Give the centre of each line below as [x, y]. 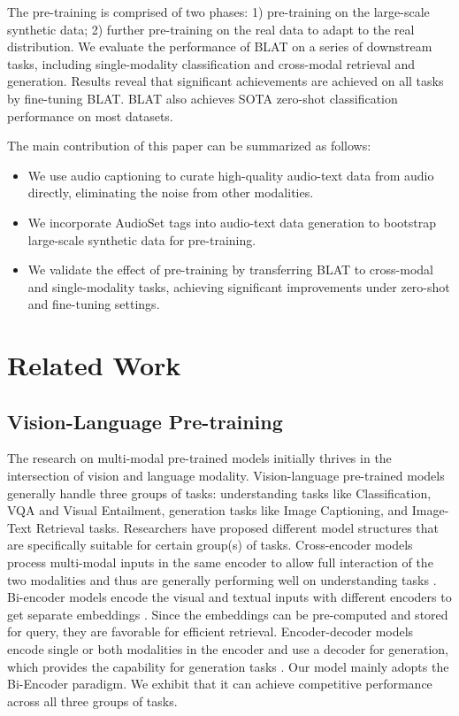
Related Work [94, 365]
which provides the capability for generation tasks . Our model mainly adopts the [228, 666]
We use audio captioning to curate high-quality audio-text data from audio [231, 175]
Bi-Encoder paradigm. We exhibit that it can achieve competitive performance [220, 684]
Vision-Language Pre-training [145, 421]
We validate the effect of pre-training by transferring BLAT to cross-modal [230, 269]
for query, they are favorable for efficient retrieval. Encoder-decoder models [210, 631]
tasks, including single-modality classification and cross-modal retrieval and [211, 63]
